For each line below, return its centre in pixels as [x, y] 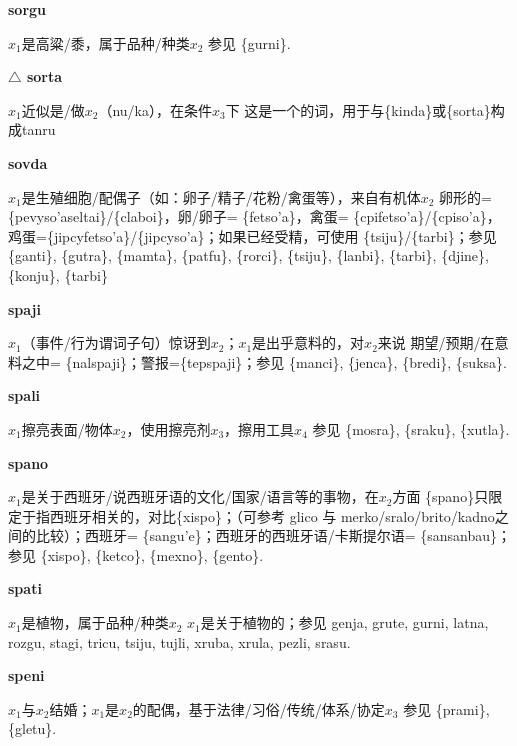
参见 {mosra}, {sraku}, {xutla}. [411, 428]
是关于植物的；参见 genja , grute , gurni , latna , [344, 622]
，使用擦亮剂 [168, 428]
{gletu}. [32, 728]
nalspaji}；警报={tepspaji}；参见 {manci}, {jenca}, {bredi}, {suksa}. [289, 361]
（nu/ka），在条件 [155, 109]
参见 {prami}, [446, 708]
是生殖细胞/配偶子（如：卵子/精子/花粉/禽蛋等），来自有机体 [221, 196]
